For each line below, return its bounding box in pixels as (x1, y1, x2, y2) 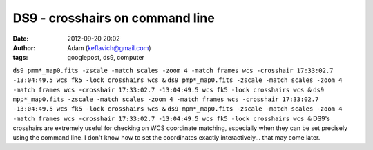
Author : (12, 43, 36, 52)
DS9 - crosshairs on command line (12, 10, 216, 25)
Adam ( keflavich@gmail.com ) (67, 43, 151, 52)
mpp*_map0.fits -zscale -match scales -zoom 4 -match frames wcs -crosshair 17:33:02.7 (12, 95, 319, 103)
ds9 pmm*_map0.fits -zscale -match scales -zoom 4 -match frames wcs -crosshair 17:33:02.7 (12, 66, 334, 74)
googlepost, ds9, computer (67, 54, 145, 62)
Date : (12, 34, 29, 43)
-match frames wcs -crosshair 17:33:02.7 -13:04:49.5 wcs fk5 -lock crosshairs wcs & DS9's (12, 114, 331, 122)
